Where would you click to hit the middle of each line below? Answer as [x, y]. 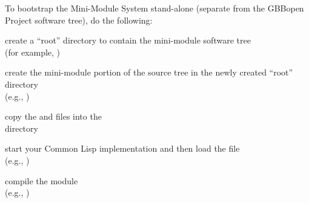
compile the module [42, 180]
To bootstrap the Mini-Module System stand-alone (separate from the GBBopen [154, 8]
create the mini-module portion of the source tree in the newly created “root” [149, 72]
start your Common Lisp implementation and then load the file [122, 148]
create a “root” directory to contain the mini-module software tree [128, 40]
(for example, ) [33, 52]
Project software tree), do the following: [79, 20]
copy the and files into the [53, 116]
